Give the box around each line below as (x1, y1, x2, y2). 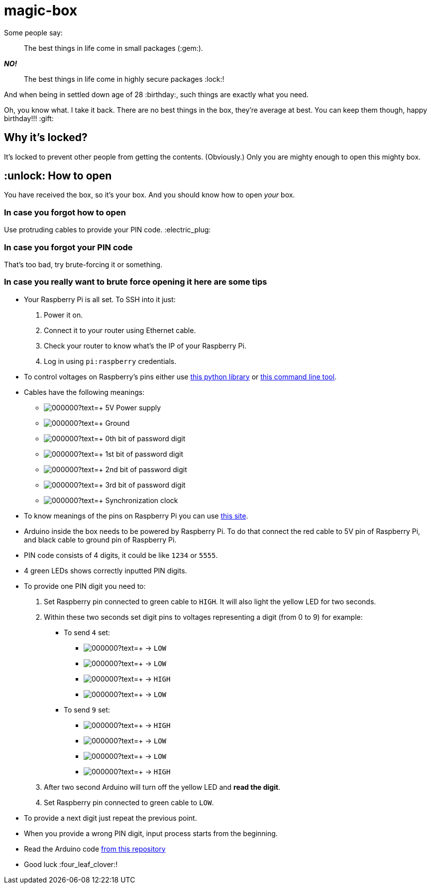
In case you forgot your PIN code (4, 242, 133, 252)
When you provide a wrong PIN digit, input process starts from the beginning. (24, 829, 278, 838)
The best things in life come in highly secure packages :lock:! (24, 74, 224, 83)
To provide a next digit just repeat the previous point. (24, 813, 197, 822)
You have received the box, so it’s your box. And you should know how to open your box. (4, 190, 295, 199)
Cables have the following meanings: (24, 387, 145, 396)
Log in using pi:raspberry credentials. (44, 356, 177, 365)
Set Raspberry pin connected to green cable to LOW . (44, 798, 214, 807)
